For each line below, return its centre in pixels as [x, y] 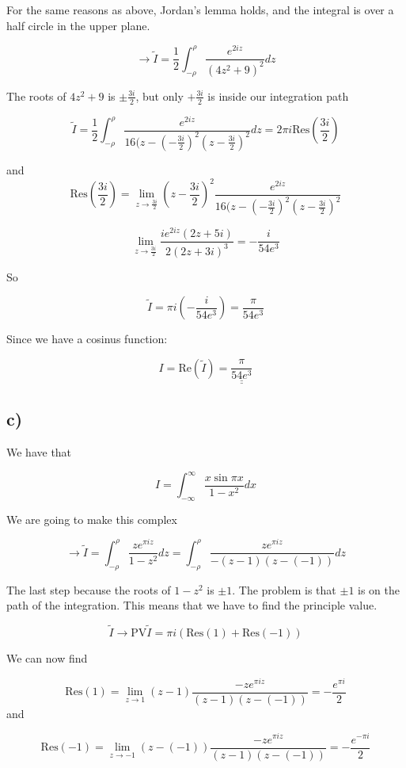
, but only [159, 96]
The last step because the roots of [89, 589]
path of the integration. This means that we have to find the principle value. [192, 605]
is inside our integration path [278, 96]
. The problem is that [284, 589]
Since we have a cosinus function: [87, 339]
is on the [379, 589]
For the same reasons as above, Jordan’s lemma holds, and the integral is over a [200, 10]
